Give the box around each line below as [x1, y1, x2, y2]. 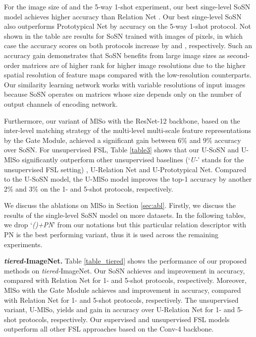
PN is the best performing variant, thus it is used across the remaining [4, 229, 218, 240]
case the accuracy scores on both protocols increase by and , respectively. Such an [4, 40, 253, 51]
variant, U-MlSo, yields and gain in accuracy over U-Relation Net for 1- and [4, 304, 235, 315]
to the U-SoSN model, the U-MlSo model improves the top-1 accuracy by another [4, 174, 252, 184]
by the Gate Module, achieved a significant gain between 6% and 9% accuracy [4, 135, 241, 145]
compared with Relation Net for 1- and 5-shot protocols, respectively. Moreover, [4, 275, 247, 285]
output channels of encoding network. [4, 98, 118, 109]
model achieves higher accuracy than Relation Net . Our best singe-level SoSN [4, 11, 242, 21]
